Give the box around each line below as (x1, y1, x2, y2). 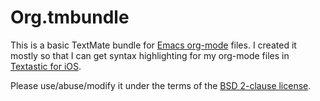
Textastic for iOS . (10, 60, 82, 72)
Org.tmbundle (10, 6, 130, 29)
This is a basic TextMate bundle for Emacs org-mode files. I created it (10, 39, 297, 51)
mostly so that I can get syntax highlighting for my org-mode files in (10, 49, 290, 61)
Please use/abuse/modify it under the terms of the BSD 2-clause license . (10, 79, 312, 91)
